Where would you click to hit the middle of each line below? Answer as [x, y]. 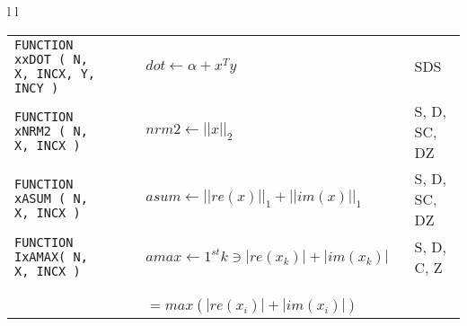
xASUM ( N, [51, 199]
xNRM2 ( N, [51, 132]
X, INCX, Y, [55, 73]
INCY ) [37, 88]
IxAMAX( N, [51, 256]
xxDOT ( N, [51, 59]
